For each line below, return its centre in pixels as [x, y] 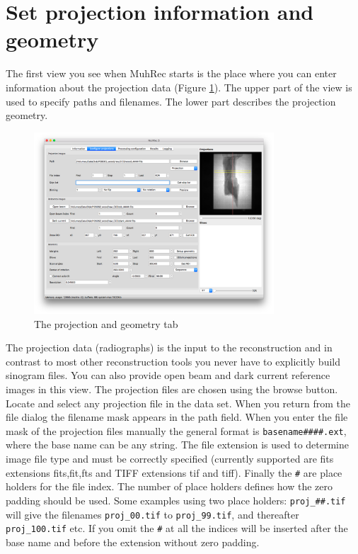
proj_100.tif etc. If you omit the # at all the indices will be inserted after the [177, 528]
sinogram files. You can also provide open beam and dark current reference [168, 375]
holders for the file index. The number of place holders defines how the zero [169, 486]
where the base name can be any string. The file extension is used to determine [178, 445]
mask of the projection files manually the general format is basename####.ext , [176, 430]
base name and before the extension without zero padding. [133, 542]
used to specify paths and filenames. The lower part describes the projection [171, 101]
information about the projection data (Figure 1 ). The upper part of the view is [179, 87]
